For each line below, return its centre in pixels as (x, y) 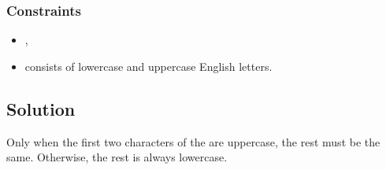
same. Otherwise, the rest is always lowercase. (117, 157)
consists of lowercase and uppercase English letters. (148, 66)
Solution (41, 108)
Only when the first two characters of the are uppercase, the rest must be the (193, 141)
